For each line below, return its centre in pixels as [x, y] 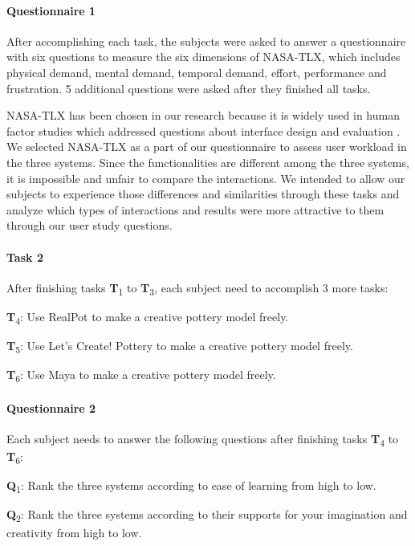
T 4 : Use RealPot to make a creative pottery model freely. [148, 317]
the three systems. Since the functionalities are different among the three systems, [208, 162]
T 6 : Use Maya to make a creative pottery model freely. [141, 375]
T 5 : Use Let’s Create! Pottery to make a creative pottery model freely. [180, 346]
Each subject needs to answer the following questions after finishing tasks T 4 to [203, 440]
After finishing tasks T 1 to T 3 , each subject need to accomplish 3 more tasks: [197, 288]
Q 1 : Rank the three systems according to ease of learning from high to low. [191, 487]
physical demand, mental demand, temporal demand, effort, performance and [197, 72]
